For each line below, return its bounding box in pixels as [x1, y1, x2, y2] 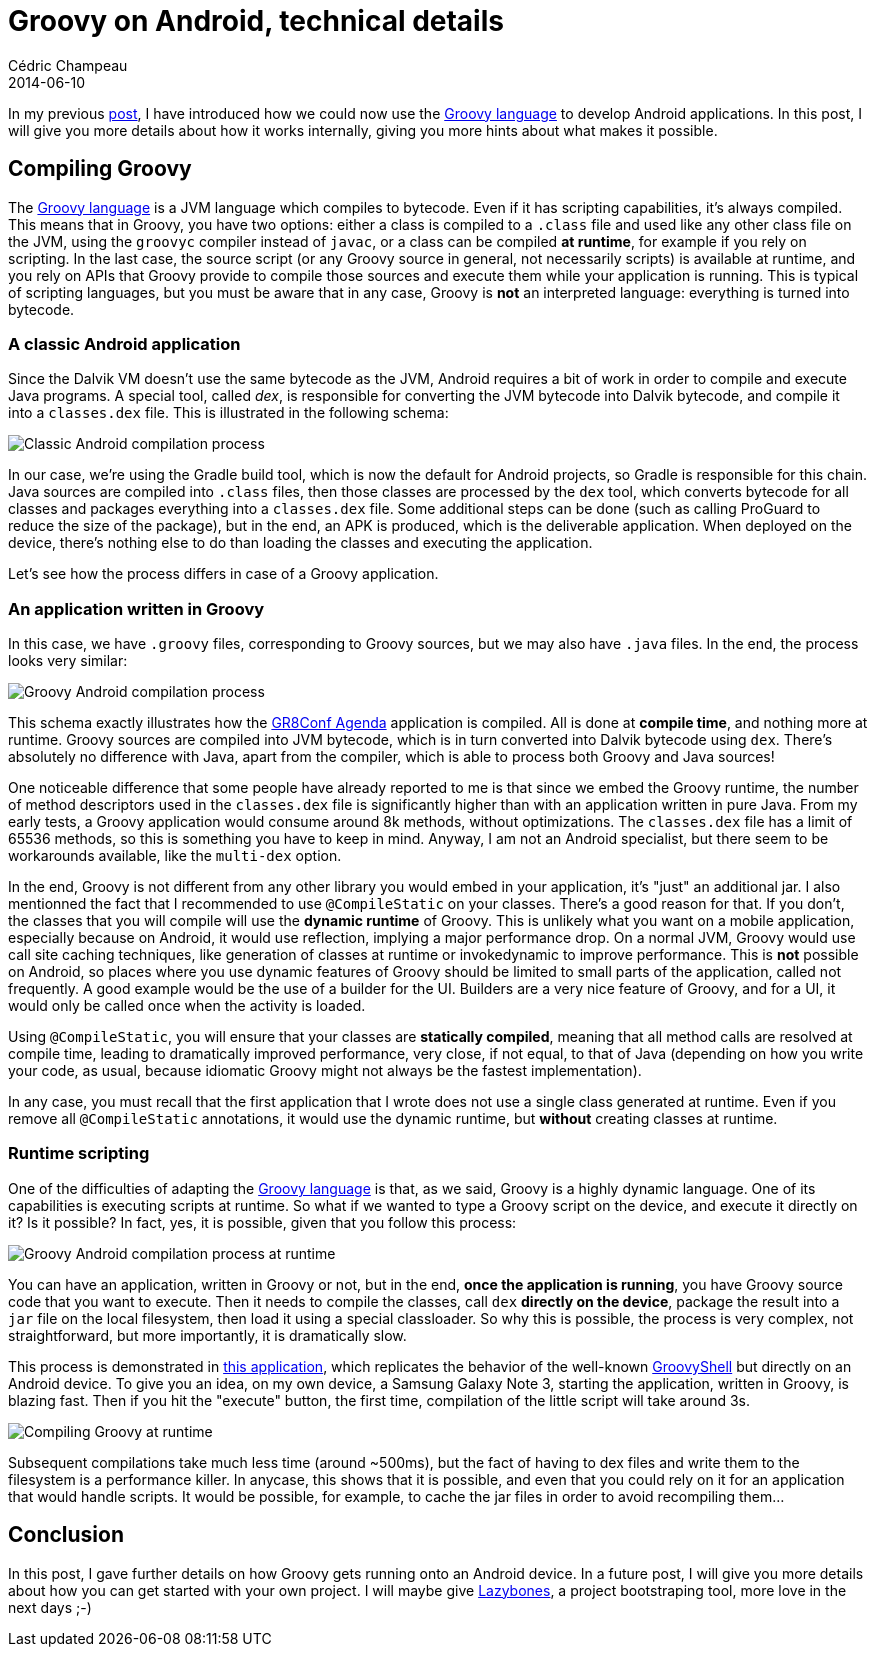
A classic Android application [8, 333, 241, 354]
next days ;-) [8, 1598, 92, 1616]
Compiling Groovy [8, 156, 192, 182]
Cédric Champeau [8, 56, 128, 74]
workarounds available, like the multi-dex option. [8, 847, 342, 865]
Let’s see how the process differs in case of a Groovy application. [8, 565, 439, 583]
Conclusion [8, 1522, 125, 1548]
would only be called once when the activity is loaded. [8, 997, 366, 1015]
